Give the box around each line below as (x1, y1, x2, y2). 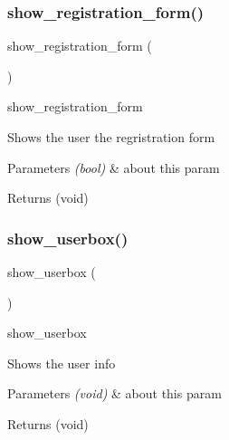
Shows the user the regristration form (7, 128, 215, 146)
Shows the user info (7, 353, 116, 372)
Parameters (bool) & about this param (7, 158, 220, 177)
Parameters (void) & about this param (7, 384, 222, 403)
